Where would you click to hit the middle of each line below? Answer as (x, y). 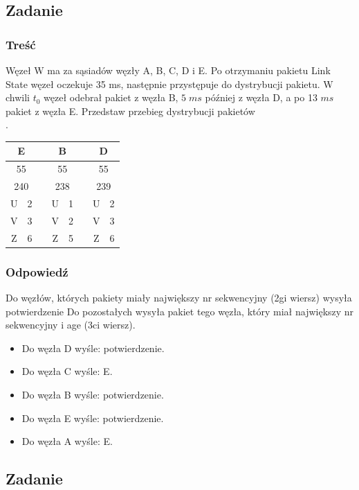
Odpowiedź (37, 271)
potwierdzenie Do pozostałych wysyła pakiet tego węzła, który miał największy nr (180, 311)
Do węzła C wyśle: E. (67, 371)
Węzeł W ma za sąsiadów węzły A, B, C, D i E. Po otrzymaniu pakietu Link (168, 70)
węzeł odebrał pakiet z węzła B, (111, 97)
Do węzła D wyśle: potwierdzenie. (93, 348)
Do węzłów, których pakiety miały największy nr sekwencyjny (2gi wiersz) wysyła (179, 297)
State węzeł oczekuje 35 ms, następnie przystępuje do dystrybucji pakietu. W (169, 84)
